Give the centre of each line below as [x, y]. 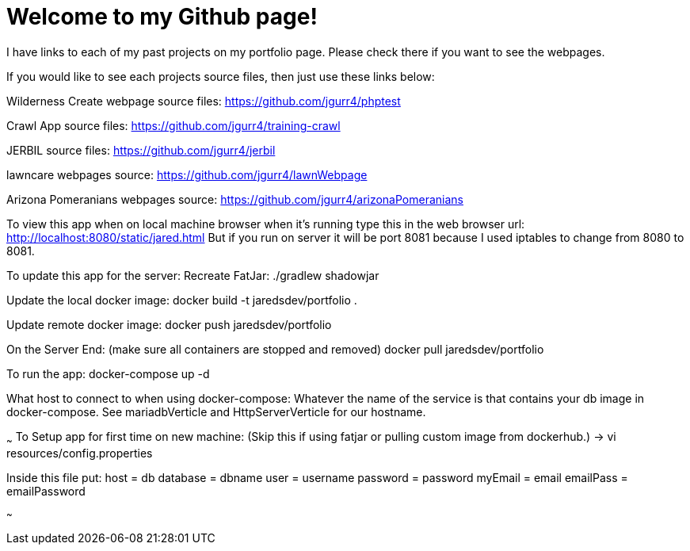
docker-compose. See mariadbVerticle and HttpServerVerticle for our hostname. [216, 411]
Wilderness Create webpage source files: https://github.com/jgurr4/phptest [204, 101]
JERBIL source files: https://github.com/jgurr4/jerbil [141, 150]
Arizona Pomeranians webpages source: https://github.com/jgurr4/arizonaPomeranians [235, 199]
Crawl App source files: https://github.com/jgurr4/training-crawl [173, 125]
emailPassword [46, 491]
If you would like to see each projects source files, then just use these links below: [221, 76]
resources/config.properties [80, 453]
